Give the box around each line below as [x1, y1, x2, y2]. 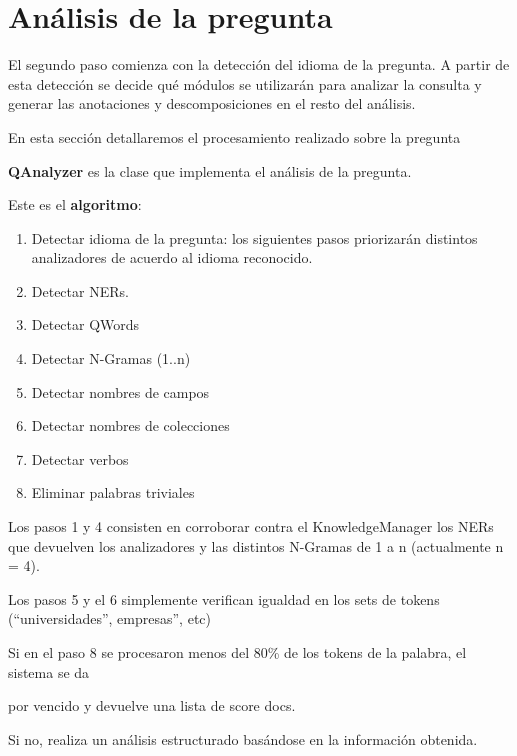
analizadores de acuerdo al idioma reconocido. [31, 247, 313, 268]
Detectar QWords [31, 314, 140, 335]
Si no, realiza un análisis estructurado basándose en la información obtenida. [8, 728, 478, 749]
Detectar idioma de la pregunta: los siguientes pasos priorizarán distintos [31, 227, 478, 248]
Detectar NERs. [31, 280, 129, 301]
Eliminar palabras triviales [31, 482, 195, 503]
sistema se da [8, 661, 90, 682]
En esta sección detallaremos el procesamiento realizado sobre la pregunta [8, 126, 461, 147]
